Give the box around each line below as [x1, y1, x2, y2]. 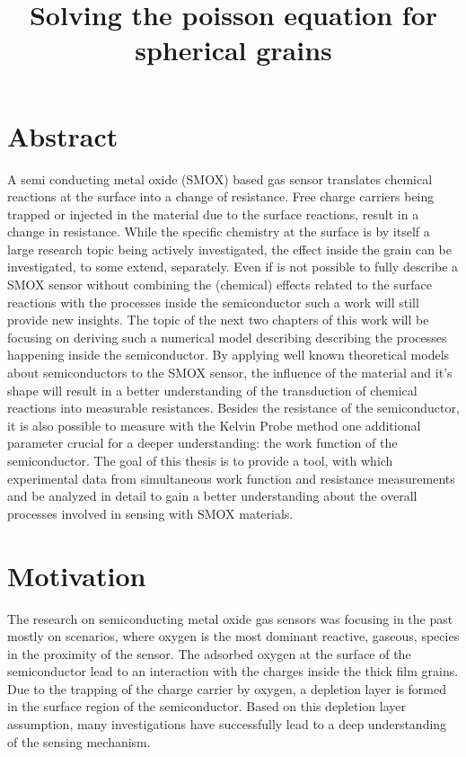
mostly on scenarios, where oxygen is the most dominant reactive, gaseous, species [7, 627, 460, 646]
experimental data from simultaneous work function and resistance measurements [7, 468, 455, 487]
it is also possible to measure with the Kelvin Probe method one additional [7, 415, 421, 434]
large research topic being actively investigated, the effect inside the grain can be [7, 239, 453, 258]
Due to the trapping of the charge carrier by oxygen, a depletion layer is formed [7, 679, 446, 698]
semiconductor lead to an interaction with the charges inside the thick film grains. [7, 662, 459, 681]
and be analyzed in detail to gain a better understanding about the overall [7, 486, 418, 505]
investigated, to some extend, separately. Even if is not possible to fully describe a [7, 257, 459, 276]
